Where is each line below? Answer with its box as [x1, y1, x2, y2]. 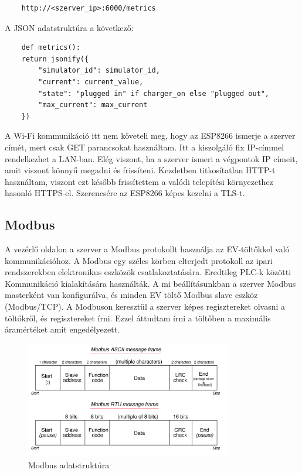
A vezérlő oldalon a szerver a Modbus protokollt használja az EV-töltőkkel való [5, 243, 290, 255]
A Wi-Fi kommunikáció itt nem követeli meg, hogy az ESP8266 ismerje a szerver [5, 129, 296, 142]
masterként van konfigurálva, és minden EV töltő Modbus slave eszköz [5, 289, 258, 301]
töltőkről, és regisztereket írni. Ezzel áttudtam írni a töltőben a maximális [5, 311, 271, 324]
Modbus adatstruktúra [28, 458, 110, 471]
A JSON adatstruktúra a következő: [5, 21, 134, 33]
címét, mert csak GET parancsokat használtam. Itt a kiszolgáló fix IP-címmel [5, 140, 284, 153]
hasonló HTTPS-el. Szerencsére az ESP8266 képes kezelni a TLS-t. [5, 187, 245, 199]
